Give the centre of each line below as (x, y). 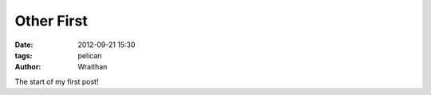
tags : (24, 55)
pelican (90, 55)
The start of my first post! (57, 81)
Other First (51, 21)
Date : (24, 45)
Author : (28, 67)
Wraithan (93, 67)
